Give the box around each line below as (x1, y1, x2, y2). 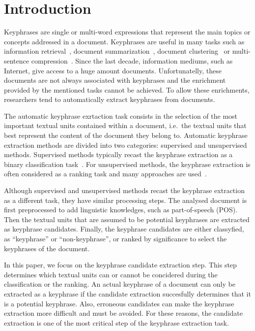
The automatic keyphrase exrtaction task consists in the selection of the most (4, 110, 238, 121)
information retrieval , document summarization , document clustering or (4, 46, 230, 56)
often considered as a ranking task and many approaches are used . (4, 168, 207, 179)
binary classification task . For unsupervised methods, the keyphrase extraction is (4, 159, 251, 169)
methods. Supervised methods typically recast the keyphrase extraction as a (4, 149, 233, 160)
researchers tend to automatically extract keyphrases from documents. (4, 94, 215, 104)
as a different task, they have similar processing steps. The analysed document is (4, 195, 247, 205)
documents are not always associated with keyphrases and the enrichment (4, 75, 226, 85)
